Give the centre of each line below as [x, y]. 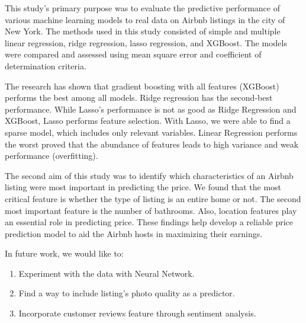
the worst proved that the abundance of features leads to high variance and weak [152, 144]
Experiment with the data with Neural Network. [107, 273]
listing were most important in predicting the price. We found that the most [143, 187]
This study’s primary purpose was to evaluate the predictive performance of [142, 8]
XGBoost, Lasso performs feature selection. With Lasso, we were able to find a [148, 121]
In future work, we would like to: [64, 253]
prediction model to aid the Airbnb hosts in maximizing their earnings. [134, 233]
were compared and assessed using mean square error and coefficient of [133, 54]
